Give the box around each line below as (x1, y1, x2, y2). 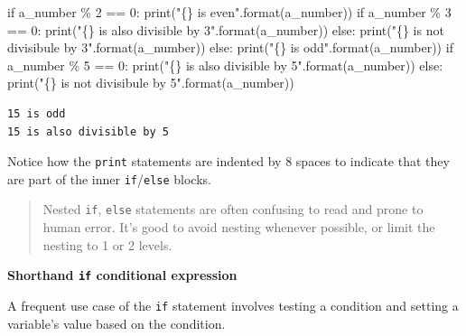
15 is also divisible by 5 (7, 125, 169, 138)
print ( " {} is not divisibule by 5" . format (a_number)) (7, 73, 294, 92)
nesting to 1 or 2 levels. (42, 235, 172, 254)
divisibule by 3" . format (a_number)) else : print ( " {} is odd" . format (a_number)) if (7, 38, 453, 57)
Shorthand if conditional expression (7, 266, 238, 285)
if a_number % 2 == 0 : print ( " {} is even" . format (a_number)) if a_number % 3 (7, 3, 452, 21)
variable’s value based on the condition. (7, 313, 226, 332)
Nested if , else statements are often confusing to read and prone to (42, 200, 424, 219)
